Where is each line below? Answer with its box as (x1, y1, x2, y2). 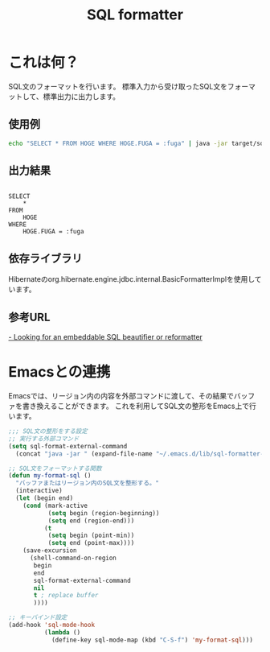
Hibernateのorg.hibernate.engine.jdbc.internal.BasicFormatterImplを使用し (8, 274, 255, 284)
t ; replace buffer (33, 592, 99, 600)
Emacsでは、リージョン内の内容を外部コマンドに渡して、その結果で (8, 391, 235, 400)
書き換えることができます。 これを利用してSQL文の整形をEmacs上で (22, 401, 250, 411)
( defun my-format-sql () (8, 472, 92, 480)
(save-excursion (22, 547, 78, 555)
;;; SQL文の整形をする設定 (8, 427, 88, 435)
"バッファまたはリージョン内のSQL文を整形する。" (15, 479, 159, 488)
